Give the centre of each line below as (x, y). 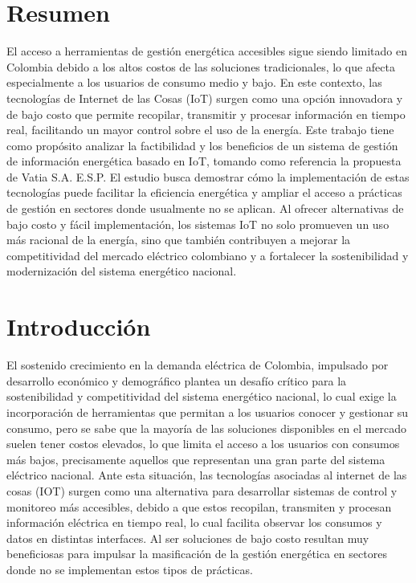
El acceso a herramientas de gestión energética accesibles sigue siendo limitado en (207, 51)
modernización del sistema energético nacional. (122, 271)
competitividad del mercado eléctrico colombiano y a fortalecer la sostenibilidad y (208, 255)
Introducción (79, 326)
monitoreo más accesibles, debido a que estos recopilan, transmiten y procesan (199, 506)
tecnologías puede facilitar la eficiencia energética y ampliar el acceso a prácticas (204, 192)
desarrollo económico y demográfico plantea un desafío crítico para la (177, 380)
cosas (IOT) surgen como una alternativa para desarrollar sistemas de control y (202, 490)
